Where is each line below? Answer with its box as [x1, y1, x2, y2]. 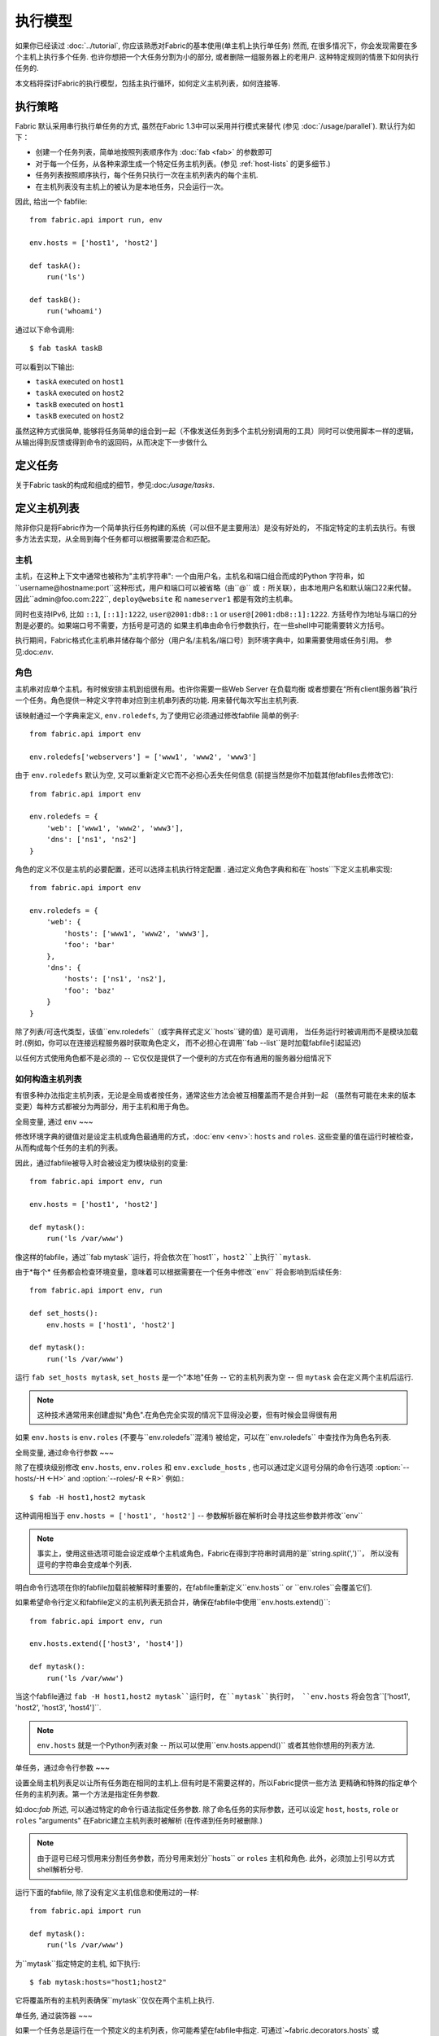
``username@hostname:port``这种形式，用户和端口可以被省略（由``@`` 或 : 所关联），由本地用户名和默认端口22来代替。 [15, 582, 416, 592]
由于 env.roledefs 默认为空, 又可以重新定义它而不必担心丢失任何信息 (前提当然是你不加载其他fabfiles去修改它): [15, 770, 394, 780]
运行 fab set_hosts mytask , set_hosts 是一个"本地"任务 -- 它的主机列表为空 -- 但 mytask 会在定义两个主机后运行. [15, 1372, 414, 1382]
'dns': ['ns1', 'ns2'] [46, 835, 137, 845]
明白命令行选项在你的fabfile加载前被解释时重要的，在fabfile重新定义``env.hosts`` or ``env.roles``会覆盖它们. [15, 1582, 373, 1592]
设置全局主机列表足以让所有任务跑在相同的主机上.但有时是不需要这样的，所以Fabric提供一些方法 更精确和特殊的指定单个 [15, 1778, 418, 1788]
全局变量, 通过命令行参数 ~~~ [15, 1447, 114, 1457]
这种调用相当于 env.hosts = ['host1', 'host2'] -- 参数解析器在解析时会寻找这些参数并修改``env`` [15, 1511, 363, 1520]
